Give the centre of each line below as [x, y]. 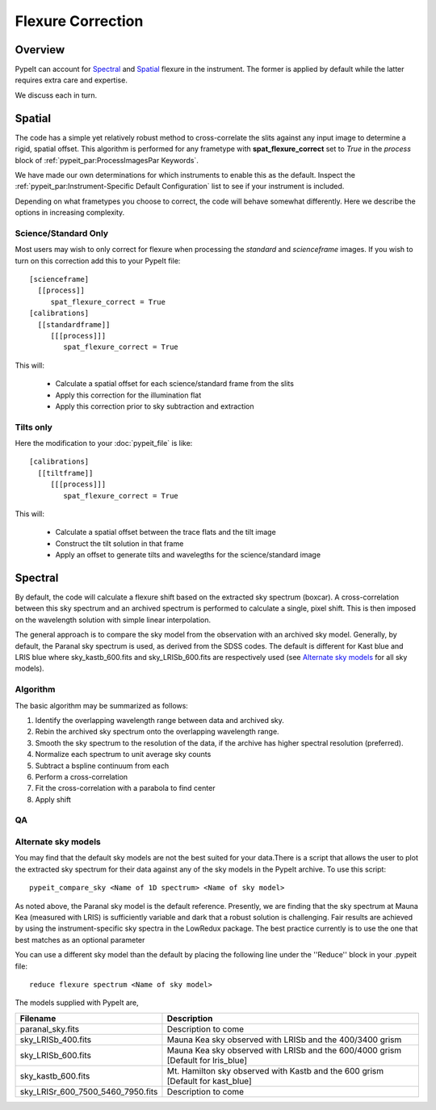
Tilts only [34, 427]
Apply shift [53, 799]
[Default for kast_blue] [209, 1081]
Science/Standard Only [62, 233]
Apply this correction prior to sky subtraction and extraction [155, 406]
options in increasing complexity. [70, 212]
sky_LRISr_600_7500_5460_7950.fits [89, 1091]
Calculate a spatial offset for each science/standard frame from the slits [175, 384]
